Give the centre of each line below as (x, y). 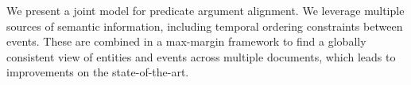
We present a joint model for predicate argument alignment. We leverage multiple (205, 10)
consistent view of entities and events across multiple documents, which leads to (201, 56)
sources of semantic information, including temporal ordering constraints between (205, 26)
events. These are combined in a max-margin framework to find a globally (186, 41)
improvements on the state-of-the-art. (98, 72)
